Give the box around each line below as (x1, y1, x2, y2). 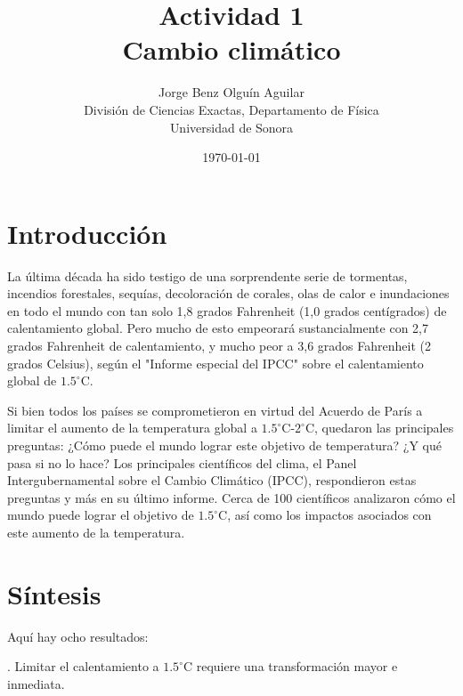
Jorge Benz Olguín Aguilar (158, 83, 305, 101)
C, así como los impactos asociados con (218, 506, 432, 524)
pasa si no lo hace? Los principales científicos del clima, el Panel (7, 453, 357, 472)
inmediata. (7, 674, 65, 692)
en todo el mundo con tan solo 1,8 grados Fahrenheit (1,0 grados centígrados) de (7, 301, 447, 320)
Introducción (7, 214, 167, 251)
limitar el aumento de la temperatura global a (7, 418, 257, 437)
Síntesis (7, 575, 102, 611)
